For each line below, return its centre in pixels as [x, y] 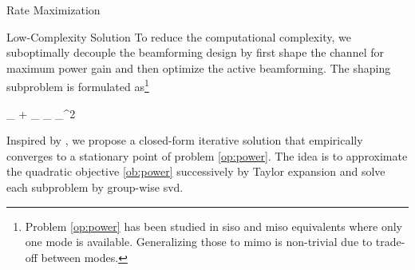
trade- [390, 242]
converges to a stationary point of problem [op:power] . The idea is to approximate [207, 155]
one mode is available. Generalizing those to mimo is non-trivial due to [199, 242]
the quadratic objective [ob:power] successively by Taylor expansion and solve [196, 171]
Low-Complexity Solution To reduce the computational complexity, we [179, 36]
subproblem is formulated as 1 [78, 85]
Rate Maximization [53, 10]
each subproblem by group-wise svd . [95, 187]
